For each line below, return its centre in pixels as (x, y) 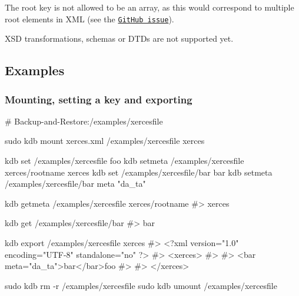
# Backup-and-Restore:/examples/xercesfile (84, 121)
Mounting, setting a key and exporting (99, 99)
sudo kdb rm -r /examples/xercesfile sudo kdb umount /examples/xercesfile (141, 285)
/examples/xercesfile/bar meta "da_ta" (75, 184)
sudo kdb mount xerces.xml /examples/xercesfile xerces (105, 141)
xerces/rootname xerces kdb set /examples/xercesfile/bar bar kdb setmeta (139, 172)
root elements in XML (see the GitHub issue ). (89, 18)
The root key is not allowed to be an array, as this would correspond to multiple (149, 7)
